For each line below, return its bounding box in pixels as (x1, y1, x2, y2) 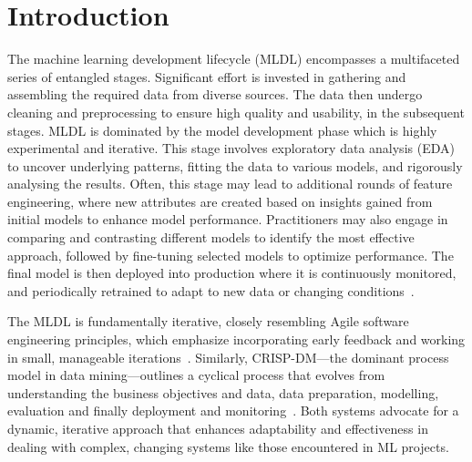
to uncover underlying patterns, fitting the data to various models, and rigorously (7, 156, 463, 175)
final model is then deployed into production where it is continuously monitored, (7, 263, 457, 282)
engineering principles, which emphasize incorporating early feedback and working (7, 330, 466, 349)
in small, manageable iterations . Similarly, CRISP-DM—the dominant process (7, 347, 449, 366)
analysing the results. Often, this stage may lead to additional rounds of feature (7, 174, 453, 193)
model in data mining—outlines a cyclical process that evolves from (7, 365, 385, 385)
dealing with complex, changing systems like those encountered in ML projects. (7, 436, 449, 456)
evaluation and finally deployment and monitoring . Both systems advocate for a (7, 401, 459, 420)
